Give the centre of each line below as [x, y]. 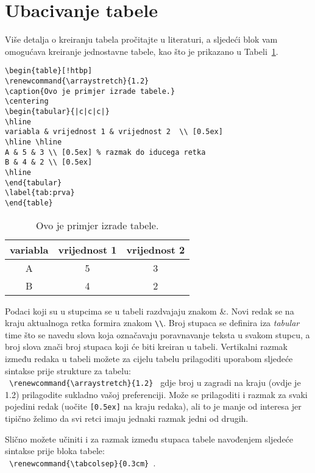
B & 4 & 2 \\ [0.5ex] [49, 162]
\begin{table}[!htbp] [49, 71]
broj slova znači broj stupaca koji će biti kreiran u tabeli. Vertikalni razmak [146, 347]
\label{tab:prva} [40, 193]
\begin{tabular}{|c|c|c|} [57, 111]
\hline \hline [34, 142]
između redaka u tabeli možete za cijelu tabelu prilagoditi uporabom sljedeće [149, 358]
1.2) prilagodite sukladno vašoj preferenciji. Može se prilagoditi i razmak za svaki [156, 394]
